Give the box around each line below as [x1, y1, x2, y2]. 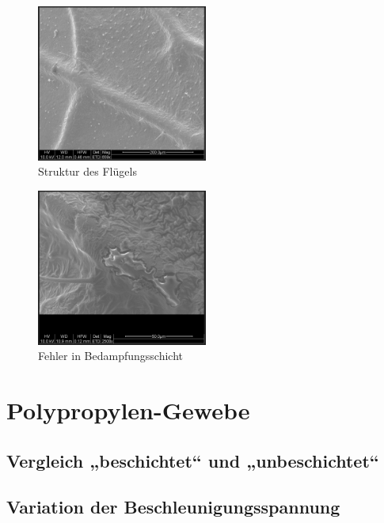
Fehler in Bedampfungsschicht [38, 347, 183, 364]
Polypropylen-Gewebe [6, 393, 250, 426]
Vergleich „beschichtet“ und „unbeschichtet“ [6, 448, 379, 472]
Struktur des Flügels [38, 163, 137, 180]
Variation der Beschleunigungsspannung [6, 495, 340, 519]
